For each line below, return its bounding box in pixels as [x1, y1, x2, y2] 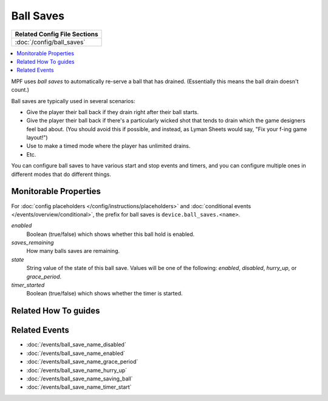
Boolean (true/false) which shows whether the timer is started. [26, 290, 183, 297]
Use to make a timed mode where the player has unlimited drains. [26, 143, 191, 150]
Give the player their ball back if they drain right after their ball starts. [26, 108, 199, 115]
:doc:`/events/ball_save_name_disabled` [26, 341, 127, 348]
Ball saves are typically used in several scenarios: [11, 97, 135, 104]
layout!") [26, 134, 48, 141]
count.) [11, 86, 30, 93]
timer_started [11, 281, 45, 289]
